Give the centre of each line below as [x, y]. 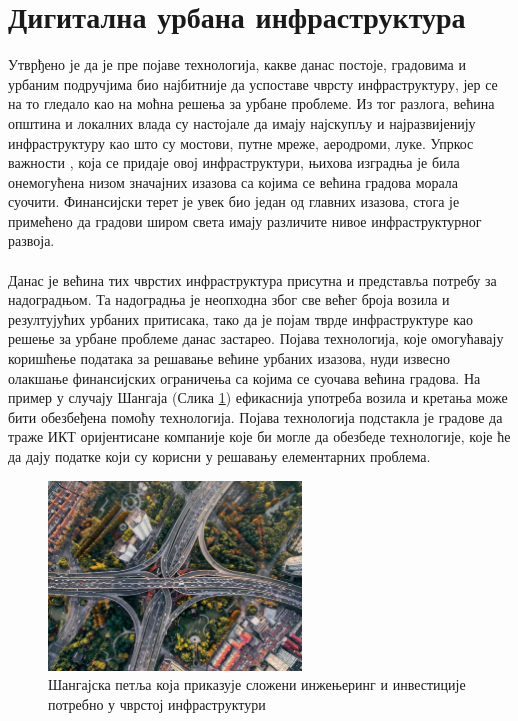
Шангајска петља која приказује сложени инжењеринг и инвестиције [257, 684]
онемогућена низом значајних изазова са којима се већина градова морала [233, 181]
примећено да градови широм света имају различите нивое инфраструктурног [245, 220]
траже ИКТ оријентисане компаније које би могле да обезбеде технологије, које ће [259, 436]
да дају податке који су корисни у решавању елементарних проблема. [219, 456]
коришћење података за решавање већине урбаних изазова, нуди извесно [229, 358]
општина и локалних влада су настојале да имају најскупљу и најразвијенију [242, 122]
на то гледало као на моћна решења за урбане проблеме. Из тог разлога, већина [251, 103]
